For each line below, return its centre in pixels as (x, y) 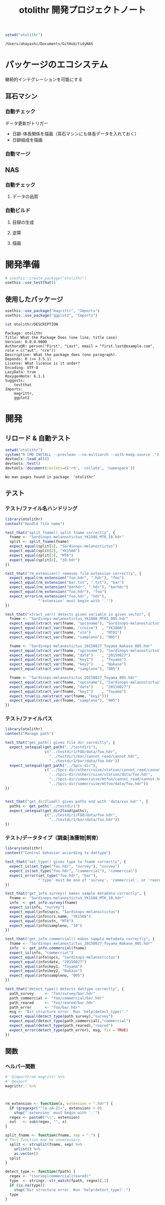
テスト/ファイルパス (29, 719)
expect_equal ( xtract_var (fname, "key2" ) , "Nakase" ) (68, 664)
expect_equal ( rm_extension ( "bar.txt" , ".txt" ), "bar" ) (67, 583)
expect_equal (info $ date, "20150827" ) (48, 962)
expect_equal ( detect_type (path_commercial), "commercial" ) (70, 1021)
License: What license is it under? (42, 363)
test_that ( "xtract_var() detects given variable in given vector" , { (78, 614)
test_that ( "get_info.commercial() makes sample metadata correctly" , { (80, 939)
